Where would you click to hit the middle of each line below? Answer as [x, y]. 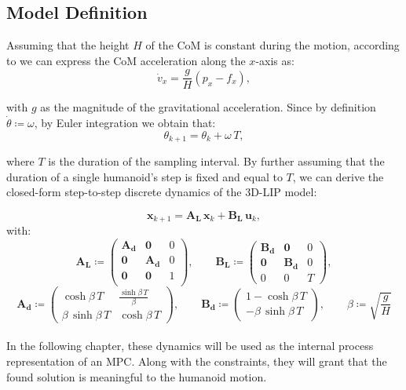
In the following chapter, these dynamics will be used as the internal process [190, 346]
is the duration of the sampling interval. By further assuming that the [216, 161]
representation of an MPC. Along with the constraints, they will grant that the [197, 361]
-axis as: [275, 60]
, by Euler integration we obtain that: [125, 123]
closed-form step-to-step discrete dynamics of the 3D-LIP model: [162, 192]
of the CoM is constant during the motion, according [272, 45]
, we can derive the [338, 176]
